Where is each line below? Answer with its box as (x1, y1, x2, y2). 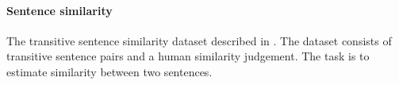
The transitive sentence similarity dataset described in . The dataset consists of (6, 32, 392, 48)
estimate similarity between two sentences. (6, 63, 213, 79)
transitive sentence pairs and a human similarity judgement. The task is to (6, 48, 370, 64)
